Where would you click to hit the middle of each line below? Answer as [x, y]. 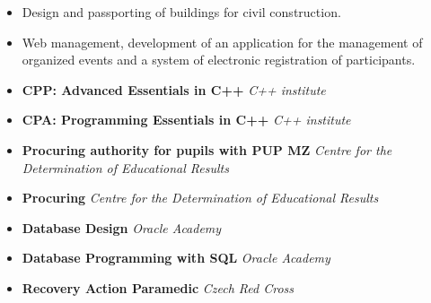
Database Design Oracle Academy [122, 227]
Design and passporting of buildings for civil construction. [181, 12]
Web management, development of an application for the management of [222, 42]
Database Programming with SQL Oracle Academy [176, 258]
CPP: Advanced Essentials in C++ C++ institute [174, 89]
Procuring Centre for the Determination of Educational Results [200, 198]
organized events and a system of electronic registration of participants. [219, 60]
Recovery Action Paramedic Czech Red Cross [158, 287]
